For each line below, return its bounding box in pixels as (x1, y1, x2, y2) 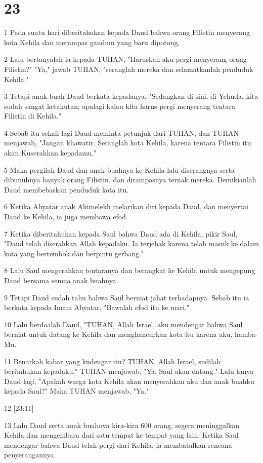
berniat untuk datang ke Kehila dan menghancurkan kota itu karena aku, (4, 329, 233, 339)
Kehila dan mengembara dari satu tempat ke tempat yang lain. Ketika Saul (4, 430, 239, 440)
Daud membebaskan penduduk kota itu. (4, 184, 129, 195)
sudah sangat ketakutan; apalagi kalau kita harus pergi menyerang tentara (4, 100, 235, 111)
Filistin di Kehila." (4, 110, 62, 121)
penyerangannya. (4, 449, 56, 460)
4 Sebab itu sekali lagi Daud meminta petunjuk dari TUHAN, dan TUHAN (4, 127, 239, 138)
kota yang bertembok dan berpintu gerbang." (4, 248, 144, 258)
